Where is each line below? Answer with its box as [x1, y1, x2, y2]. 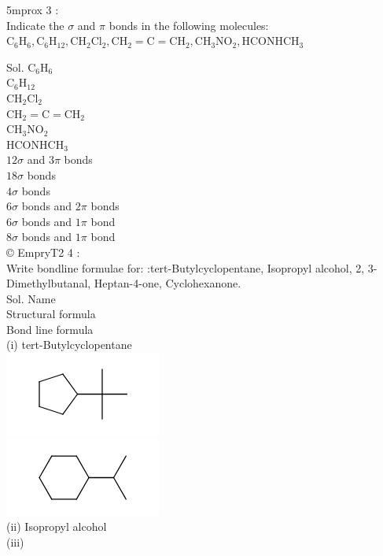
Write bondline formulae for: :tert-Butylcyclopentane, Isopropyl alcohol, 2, [6, 259, 365, 276]
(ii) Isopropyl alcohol [6, 518, 107, 535]
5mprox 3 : [6, 2, 59, 17]
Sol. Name [6, 290, 56, 306]
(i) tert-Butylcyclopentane [6, 336, 132, 353]
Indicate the [6, 17, 64, 33]
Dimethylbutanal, [6, 275, 91, 291]
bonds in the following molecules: [109, 17, 269, 33]
